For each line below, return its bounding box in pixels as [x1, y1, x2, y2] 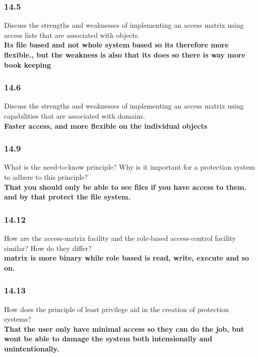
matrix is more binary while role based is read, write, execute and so [4, 252, 249, 263]
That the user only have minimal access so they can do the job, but [4, 323, 244, 334]
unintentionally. [4, 343, 59, 353]
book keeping [4, 59, 51, 70]
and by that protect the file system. [4, 191, 131, 202]
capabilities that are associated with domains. [4, 111, 145, 121]
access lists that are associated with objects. [4, 29, 140, 40]
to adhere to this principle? [4, 172, 88, 182]
